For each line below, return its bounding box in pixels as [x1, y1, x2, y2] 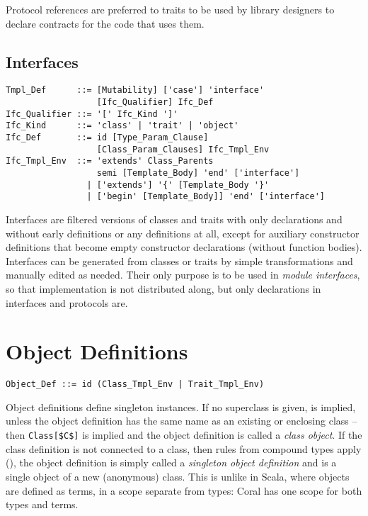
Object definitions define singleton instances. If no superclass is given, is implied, [6, 399, 356, 414]
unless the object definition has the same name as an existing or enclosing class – [6, 413, 357, 428]
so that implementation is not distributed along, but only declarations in [6, 281, 321, 296]
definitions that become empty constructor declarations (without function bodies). [6, 240, 362, 254]
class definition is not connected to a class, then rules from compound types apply [6, 441, 362, 456]
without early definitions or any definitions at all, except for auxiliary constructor [6, 225, 360, 240]
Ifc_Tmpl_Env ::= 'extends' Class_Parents [6, 156, 214, 167]
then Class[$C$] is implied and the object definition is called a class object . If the [6, 427, 362, 442]
